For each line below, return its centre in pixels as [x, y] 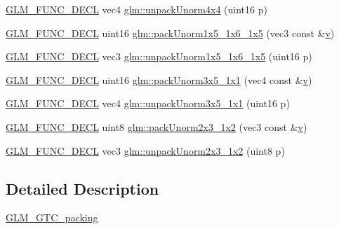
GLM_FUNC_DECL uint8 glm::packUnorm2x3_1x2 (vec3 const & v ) [157, 126]
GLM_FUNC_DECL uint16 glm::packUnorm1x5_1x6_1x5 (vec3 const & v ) [170, 33]
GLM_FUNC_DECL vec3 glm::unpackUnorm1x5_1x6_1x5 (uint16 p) [159, 56]
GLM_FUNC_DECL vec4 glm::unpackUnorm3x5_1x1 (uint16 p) [148, 103]
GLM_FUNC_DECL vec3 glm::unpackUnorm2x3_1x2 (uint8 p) [145, 150]
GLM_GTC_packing [52, 217]
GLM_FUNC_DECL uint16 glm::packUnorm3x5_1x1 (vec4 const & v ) [159, 79]
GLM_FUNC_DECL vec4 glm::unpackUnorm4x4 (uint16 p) [137, 9]
